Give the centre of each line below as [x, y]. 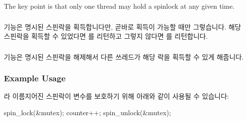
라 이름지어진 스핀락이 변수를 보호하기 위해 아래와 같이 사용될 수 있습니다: [116, 96]
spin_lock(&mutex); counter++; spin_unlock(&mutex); [88, 113]
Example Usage [35, 78]
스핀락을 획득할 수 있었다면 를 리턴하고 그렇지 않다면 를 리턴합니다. [106, 36]
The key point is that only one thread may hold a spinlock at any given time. [119, 6]
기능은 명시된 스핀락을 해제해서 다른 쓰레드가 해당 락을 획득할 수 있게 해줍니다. [124, 56]
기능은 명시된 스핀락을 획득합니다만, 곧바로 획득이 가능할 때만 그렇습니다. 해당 [123, 26]
